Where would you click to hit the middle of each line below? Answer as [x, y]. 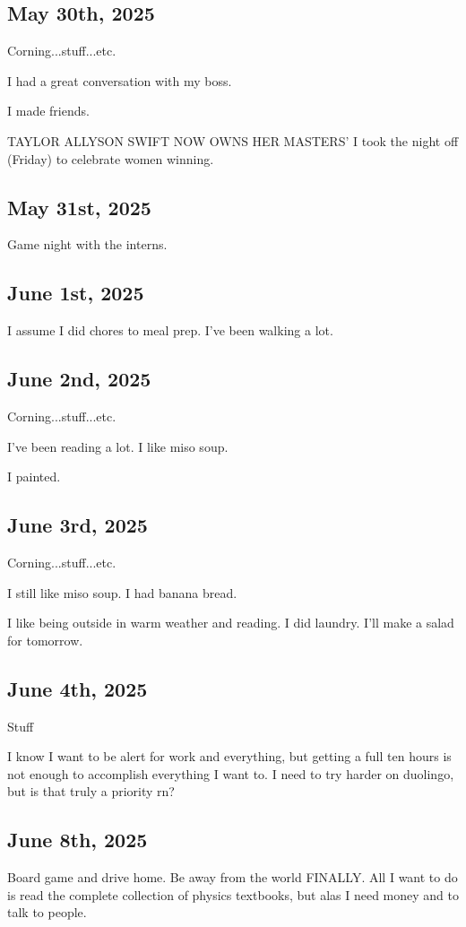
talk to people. [47, 912]
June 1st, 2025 [76, 293]
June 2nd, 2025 [79, 379]
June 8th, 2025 [78, 840]
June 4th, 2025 [78, 688]
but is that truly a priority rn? [91, 791]
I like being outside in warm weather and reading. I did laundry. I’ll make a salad [231, 623]
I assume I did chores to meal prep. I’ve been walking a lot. [170, 330]
